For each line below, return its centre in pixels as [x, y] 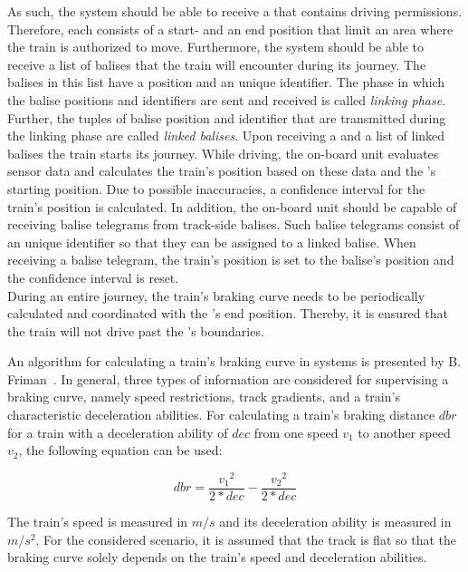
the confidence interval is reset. [93, 277]
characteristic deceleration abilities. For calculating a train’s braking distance [221, 415]
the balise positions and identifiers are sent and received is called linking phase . [227, 99]
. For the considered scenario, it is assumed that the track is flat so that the [246, 539]
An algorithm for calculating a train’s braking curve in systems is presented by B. [234, 361]
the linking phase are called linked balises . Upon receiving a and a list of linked [226, 136]
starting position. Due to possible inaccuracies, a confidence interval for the [216, 188]
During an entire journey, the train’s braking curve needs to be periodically [216, 295]
